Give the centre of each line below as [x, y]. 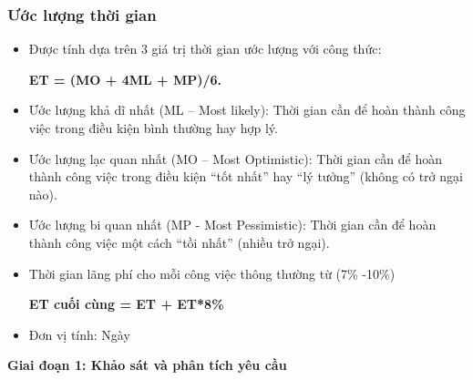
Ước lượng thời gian [82, 14]
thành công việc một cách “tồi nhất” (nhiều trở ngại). [179, 242]
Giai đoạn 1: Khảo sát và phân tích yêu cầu [147, 365]
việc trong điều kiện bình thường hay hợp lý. [153, 128]
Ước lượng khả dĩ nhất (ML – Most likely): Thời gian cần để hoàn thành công [247, 110]
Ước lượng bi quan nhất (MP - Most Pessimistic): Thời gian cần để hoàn [232, 225]
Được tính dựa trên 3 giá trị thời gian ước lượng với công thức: [205, 49]
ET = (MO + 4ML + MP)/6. [125, 79]
